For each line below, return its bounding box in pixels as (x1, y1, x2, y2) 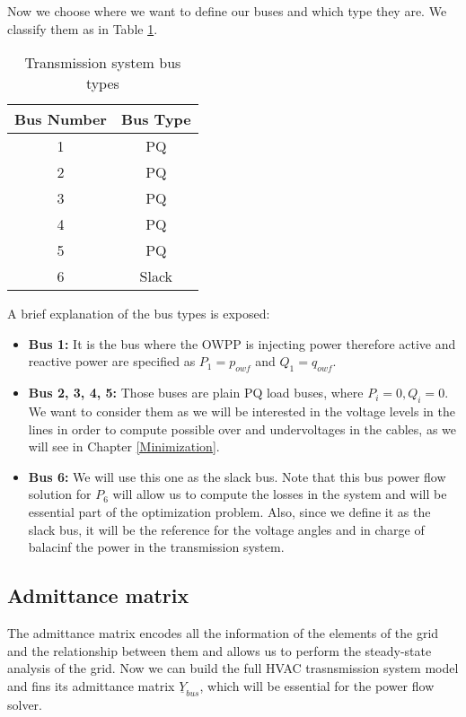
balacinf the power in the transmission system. (28, 538, 285, 556)
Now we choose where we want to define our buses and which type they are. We (7, 2, 447, 20)
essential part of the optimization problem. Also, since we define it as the (28, 502, 431, 520)
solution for (28, 485, 92, 503)
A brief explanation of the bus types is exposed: (7, 304, 270, 323)
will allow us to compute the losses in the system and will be (112, 485, 447, 503)
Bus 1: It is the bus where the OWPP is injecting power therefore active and (28, 334, 456, 353)
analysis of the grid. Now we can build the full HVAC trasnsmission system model (7, 659, 459, 678)
